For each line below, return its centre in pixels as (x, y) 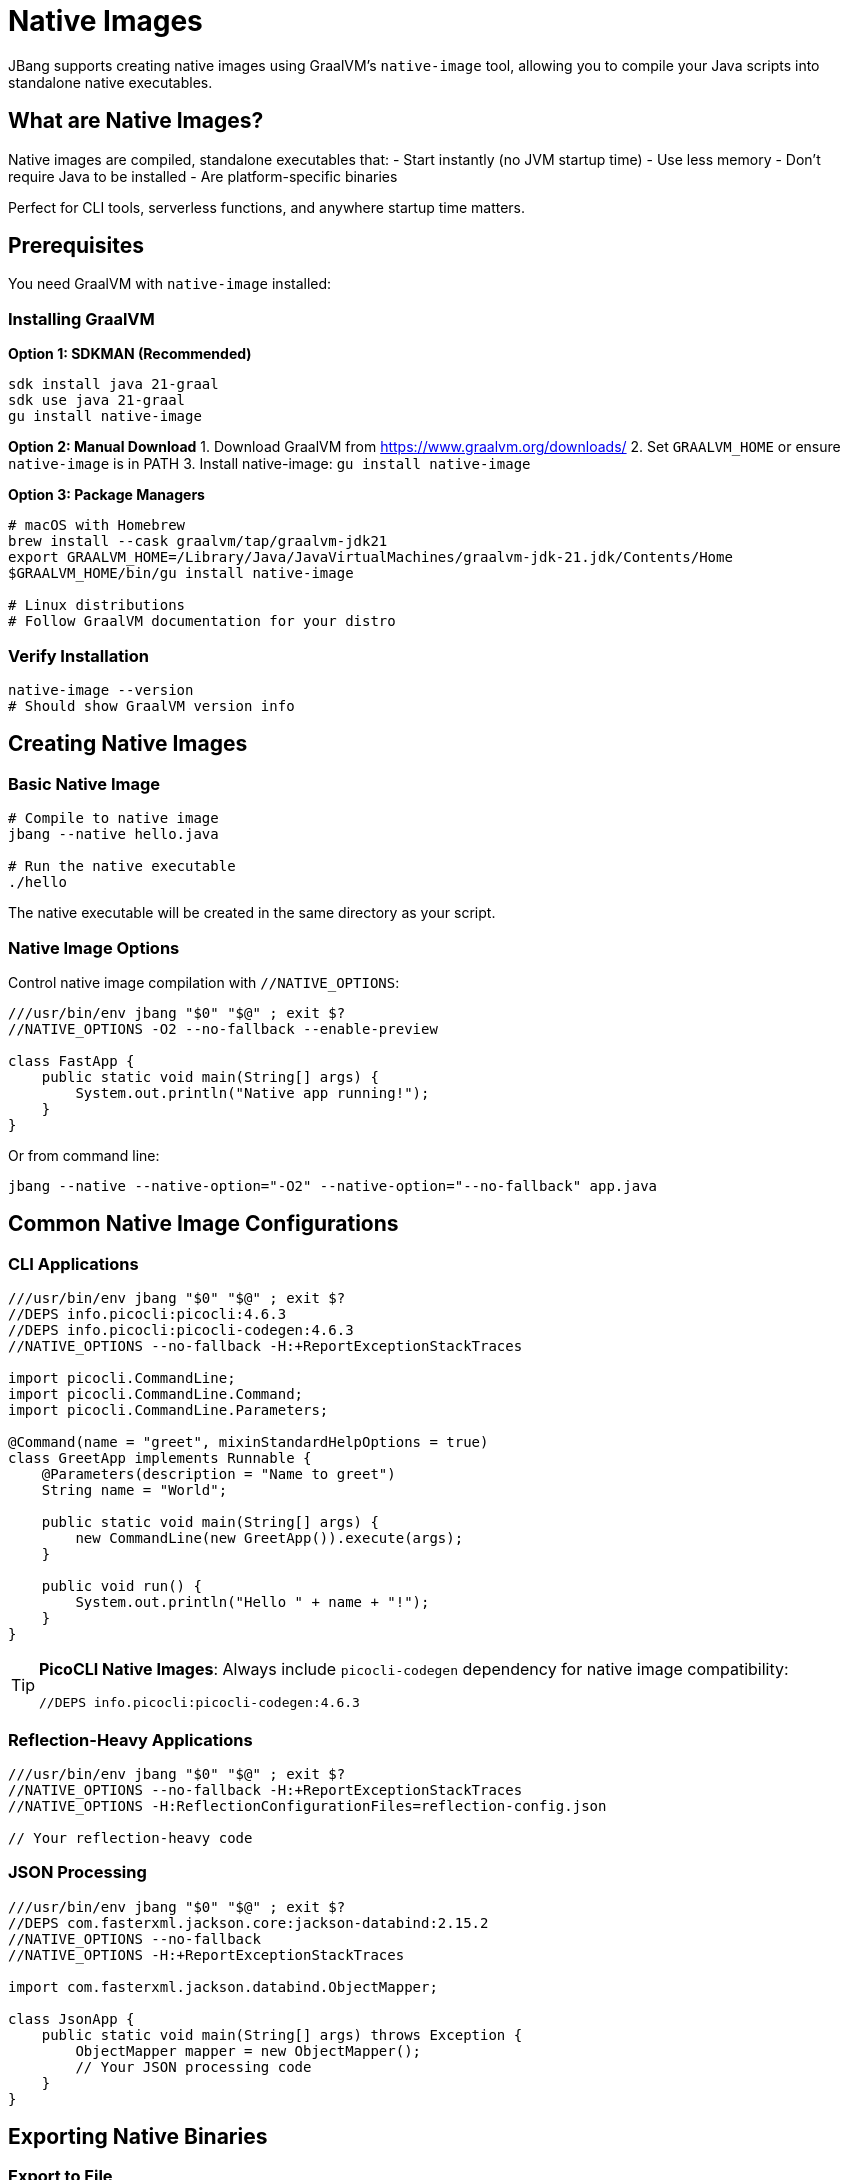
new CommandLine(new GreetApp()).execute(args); (269, 1538)
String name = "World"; (134, 1490)
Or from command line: (84, 1155)
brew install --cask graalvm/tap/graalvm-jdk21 (198, 541)
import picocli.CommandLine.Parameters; (168, 1410)
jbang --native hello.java (113, 834)
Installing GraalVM (81, 318)
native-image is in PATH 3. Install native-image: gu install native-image (269, 464)
